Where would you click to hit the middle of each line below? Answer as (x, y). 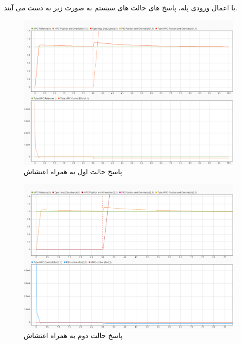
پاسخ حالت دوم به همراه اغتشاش (73, 335)
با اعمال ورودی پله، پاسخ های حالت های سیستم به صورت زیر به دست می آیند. (121, 7)
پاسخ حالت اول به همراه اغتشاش (73, 172)
